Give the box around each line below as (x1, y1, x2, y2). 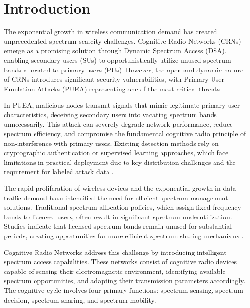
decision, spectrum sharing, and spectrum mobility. (4, 294, 156, 305)
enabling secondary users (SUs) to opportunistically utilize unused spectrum (4, 54, 231, 65)
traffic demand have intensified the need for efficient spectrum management (4, 192, 228, 202)
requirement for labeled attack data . (4, 166, 114, 177)
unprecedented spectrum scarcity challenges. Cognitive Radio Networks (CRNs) (4, 36, 241, 46)
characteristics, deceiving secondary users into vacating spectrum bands (4, 109, 217, 119)
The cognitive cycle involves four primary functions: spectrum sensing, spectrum (4, 285, 243, 295)
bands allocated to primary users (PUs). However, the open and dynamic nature (4, 64, 244, 74)
